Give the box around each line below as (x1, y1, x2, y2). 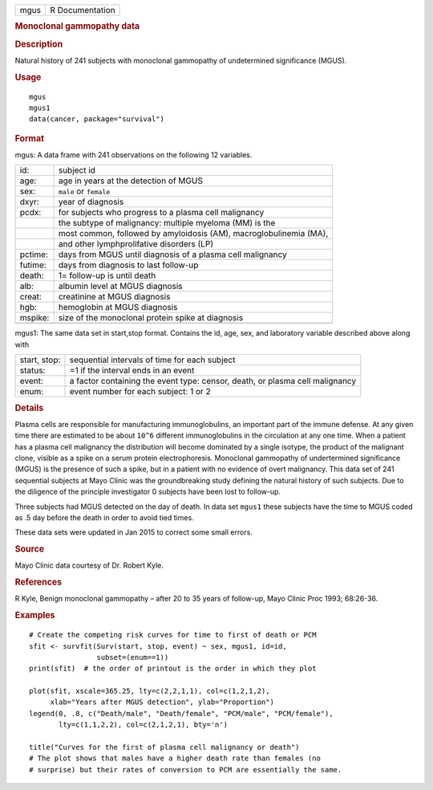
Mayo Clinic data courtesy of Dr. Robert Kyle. (14, 560, 164, 570)
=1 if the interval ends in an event (69, 365, 195, 377)
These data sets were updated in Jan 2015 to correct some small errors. (14, 527, 253, 537)
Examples (14, 610, 55, 621)
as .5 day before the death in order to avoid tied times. (14, 512, 194, 522)
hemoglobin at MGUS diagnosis (58, 302, 178, 313)
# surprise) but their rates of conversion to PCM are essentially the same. (29, 765, 342, 774)
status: (19, 365, 46, 377)
